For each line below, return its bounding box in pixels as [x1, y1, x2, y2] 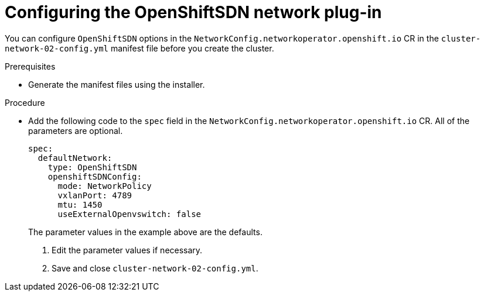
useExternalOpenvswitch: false [57, 209, 202, 219]
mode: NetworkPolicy [57, 181, 152, 191]
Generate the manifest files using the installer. [28, 79, 205, 90]
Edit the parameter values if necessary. [52, 245, 203, 255]
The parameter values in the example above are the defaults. [28, 226, 263, 237]
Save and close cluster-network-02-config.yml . [52, 263, 258, 273]
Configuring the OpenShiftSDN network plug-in [5, 2, 382, 22]
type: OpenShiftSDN [47, 162, 137, 172]
